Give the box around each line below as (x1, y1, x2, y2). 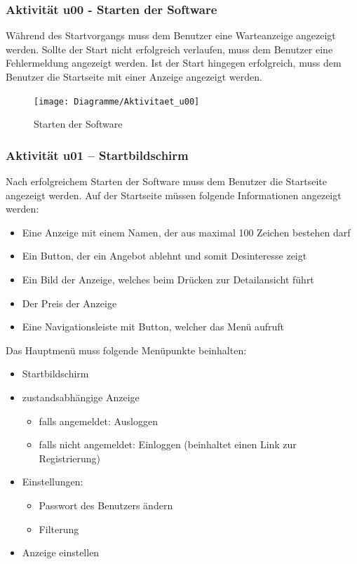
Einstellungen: (22, 474, 83, 489)
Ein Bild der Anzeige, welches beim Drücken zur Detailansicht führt (22, 272, 314, 287)
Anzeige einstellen (22, 545, 100, 560)
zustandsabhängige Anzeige (22, 390, 140, 404)
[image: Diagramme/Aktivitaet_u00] (34, 96, 200, 107)
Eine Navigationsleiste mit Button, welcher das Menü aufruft (22, 319, 285, 334)
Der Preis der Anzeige (22, 295, 117, 310)
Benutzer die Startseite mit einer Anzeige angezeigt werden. (6, 69, 262, 83)
